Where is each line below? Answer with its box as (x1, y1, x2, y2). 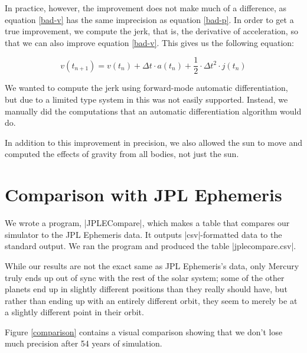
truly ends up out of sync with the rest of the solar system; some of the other (5, 271, 285, 283)
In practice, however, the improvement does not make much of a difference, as (5, 2, 287, 14)
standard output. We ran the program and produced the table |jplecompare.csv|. (5, 240, 296, 252)
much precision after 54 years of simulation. (5, 337, 162, 349)
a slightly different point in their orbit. (5, 306, 144, 318)
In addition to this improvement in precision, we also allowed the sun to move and (5, 136, 302, 148)
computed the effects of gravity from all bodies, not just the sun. (5, 148, 239, 160)
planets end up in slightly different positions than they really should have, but (5, 283, 288, 295)
